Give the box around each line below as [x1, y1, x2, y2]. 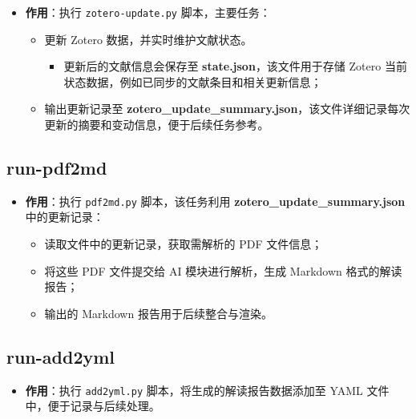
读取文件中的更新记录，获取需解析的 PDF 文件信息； [44, 236, 323, 252]
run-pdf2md [6, 155, 107, 180]
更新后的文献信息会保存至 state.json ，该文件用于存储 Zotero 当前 [63, 58, 407, 75]
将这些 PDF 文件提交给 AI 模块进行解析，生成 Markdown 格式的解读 [44, 262, 402, 279]
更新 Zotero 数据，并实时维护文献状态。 [44, 30, 252, 47]
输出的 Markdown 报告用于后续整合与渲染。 [44, 304, 273, 321]
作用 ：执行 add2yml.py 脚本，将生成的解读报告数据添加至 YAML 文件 [25, 381, 390, 398]
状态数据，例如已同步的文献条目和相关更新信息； [63, 73, 322, 90]
